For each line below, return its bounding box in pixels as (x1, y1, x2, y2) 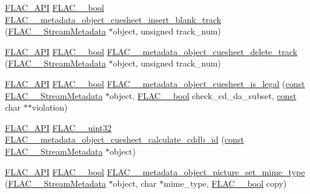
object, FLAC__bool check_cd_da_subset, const (110, 89, 297, 102)
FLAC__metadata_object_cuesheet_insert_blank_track (5, 13, 222, 25)
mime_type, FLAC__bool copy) (163, 177, 287, 190)
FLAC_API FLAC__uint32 (5, 121, 111, 134)
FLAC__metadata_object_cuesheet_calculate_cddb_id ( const (5, 133, 244, 146)
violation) (31, 101, 68, 114)
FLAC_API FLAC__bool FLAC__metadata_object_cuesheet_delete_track (5, 45, 297, 57)
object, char (113, 177, 157, 190)
